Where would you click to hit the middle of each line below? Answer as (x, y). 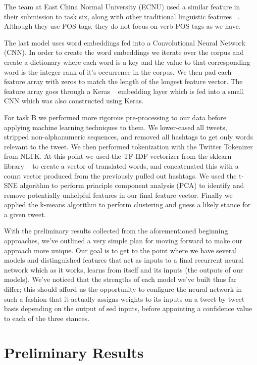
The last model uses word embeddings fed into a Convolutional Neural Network (125, 42)
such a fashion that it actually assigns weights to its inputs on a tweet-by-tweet (124, 298)
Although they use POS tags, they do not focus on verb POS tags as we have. (122, 26)
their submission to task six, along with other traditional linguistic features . (122, 16)
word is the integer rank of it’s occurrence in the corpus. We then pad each (118, 71)
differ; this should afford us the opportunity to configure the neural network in (123, 289)
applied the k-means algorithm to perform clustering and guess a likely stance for (127, 205)
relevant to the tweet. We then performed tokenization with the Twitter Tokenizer (128, 146)
